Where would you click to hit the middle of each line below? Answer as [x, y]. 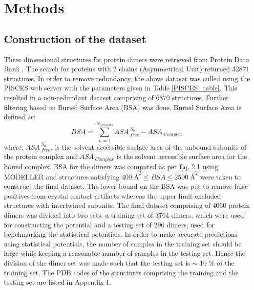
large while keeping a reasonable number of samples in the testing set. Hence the [125, 253]
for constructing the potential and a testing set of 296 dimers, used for [109, 224]
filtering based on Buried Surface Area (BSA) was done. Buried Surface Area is [123, 107]
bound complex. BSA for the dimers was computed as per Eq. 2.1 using [111, 166]
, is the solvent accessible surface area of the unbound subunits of [148, 146]
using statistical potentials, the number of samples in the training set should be [123, 243]
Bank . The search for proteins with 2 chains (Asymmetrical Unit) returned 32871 [127, 69]
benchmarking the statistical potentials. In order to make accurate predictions [121, 234]
